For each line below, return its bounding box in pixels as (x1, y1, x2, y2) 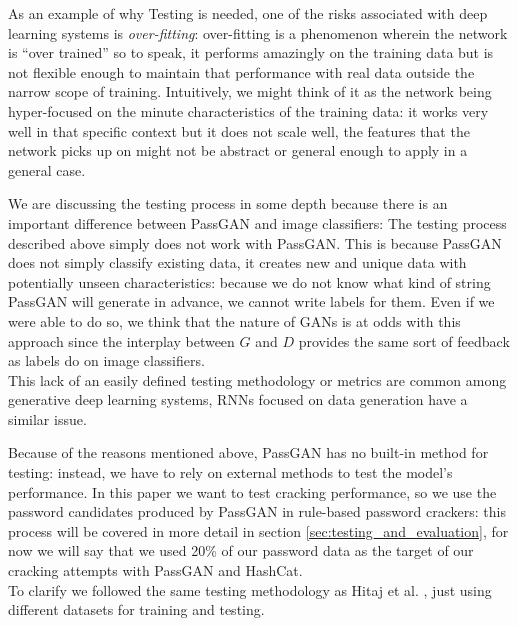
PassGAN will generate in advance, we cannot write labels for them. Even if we (8, 291, 495, 312)
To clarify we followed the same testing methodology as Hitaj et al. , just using (8, 579, 492, 600)
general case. (8, 159, 86, 180)
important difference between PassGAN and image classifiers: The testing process (8, 212, 507, 233)
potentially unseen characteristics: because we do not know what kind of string (8, 271, 491, 292)
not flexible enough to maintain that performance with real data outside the (8, 61, 475, 82)
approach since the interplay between (8, 330, 235, 351)
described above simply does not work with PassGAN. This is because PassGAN (8, 232, 502, 253)
